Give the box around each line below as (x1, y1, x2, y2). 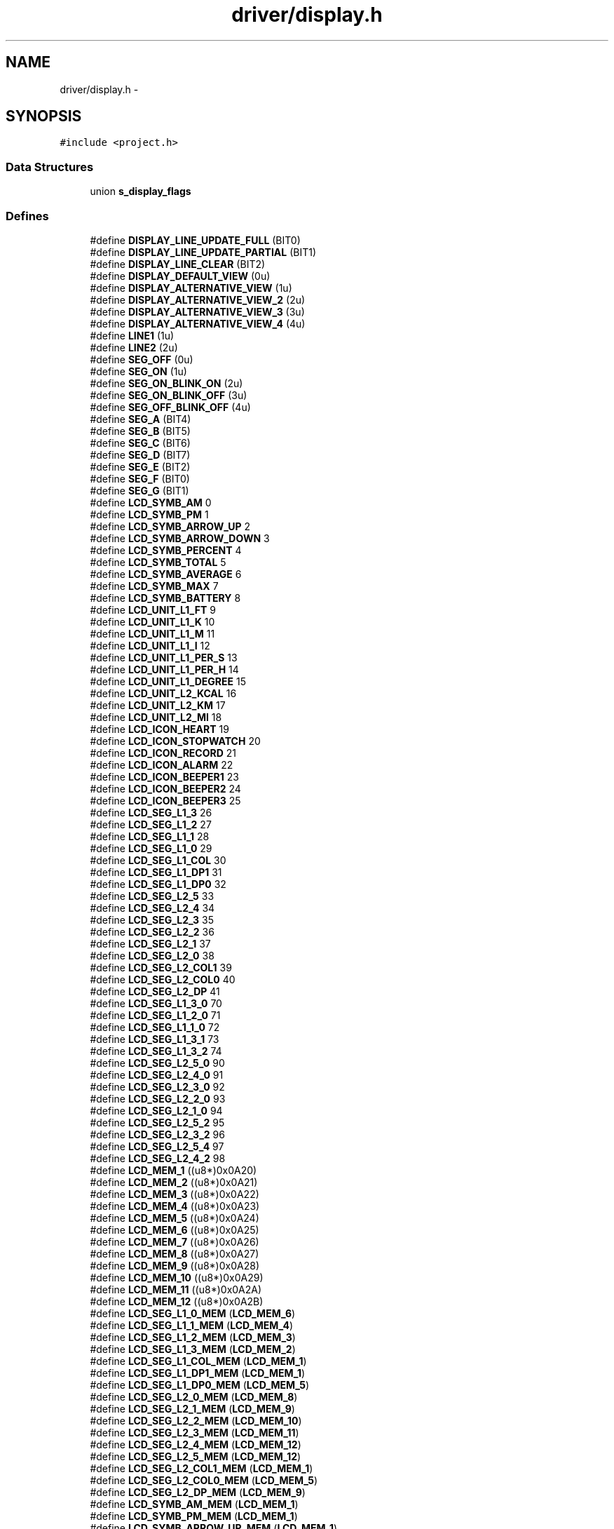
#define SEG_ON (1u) (90, 365, 187, 377)
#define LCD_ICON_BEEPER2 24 (90, 782, 241, 795)
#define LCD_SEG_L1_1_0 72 (90, 1021, 220, 1033)
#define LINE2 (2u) (90, 341, 178, 353)
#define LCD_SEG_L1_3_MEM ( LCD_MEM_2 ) (90, 1342, 296, 1355)
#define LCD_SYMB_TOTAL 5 (90, 555, 226, 568)
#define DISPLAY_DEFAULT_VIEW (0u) (90, 269, 271, 282)
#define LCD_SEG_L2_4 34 (90, 901, 215, 914)
